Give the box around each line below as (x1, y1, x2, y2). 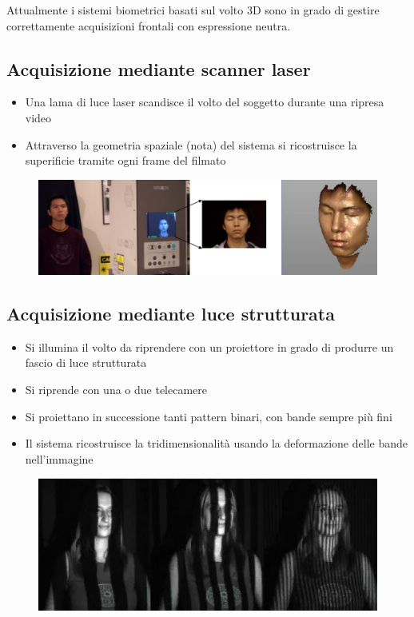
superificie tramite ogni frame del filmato (25, 152, 226, 169)
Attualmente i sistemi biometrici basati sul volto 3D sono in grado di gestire (6, 2, 380, 18)
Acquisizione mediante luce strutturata (6, 301, 335, 325)
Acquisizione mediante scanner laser (6, 56, 311, 81)
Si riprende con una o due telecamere (25, 381, 208, 397)
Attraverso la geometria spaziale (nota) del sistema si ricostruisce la (25, 136, 357, 153)
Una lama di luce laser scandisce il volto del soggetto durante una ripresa (25, 94, 384, 110)
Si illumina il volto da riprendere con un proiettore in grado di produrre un (25, 338, 394, 355)
